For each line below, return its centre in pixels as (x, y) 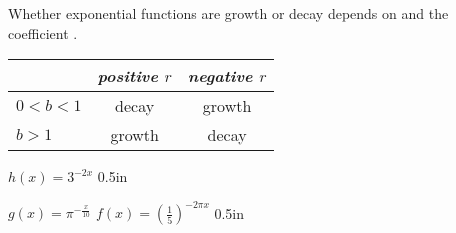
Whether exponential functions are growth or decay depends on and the (228, 13)
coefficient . (43, 32)
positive (127, 76)
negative (220, 76)
